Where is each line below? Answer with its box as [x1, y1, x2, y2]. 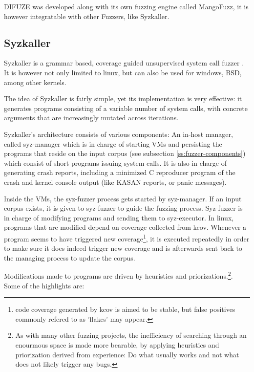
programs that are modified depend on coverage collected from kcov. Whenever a [4, 222, 247, 232]
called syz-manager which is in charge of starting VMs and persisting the [4, 138, 222, 149]
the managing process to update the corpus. [4, 252, 135, 263]
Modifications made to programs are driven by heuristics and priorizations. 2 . [4, 269, 233, 281]
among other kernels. [4, 77, 66, 87]
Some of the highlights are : [4, 280, 85, 290]
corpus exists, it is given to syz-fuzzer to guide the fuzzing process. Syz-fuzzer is [4, 203, 243, 213]
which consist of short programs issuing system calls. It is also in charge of [4, 157, 227, 168]
